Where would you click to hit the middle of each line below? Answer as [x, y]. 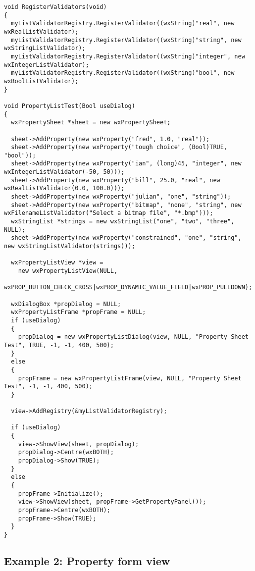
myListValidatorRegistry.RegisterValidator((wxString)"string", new [126, 40]
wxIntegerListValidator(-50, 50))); [64, 172]
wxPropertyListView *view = [57, 263]
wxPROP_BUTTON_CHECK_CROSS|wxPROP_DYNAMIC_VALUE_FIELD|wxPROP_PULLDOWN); [128, 287]
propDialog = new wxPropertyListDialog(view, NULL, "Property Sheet [133, 337]
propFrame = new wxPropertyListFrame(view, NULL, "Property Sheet [130, 378]
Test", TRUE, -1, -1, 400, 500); [59, 345]
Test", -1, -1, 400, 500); [48, 387]
